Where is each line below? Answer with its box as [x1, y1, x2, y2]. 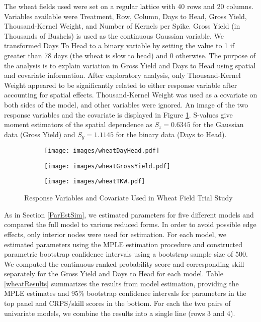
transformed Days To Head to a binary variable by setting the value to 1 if [4, 40, 234, 51]
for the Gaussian [193, 119, 244, 130]
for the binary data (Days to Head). [116, 129, 227, 139]
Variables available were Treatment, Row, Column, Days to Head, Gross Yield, [4, 11, 247, 21]
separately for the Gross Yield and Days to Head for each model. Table [4, 268, 223, 279]
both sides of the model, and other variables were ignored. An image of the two [4, 99, 248, 110]
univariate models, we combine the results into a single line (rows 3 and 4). [4, 307, 235, 318]
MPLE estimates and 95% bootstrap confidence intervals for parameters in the [4, 288, 246, 298]
